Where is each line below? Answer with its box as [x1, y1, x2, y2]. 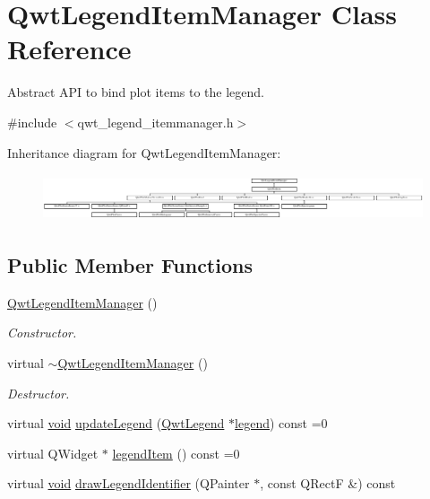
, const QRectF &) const [260, 474, 396, 493]
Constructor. [7, 323, 77, 342]
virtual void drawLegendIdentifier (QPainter [7, 474, 250, 493]
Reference [7, 31, 132, 67]
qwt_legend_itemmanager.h [77, 112, 234, 131]
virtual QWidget [7, 443, 99, 462]
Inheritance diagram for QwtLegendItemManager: [7, 143, 281, 162]
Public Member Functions [7, 250, 253, 278]
